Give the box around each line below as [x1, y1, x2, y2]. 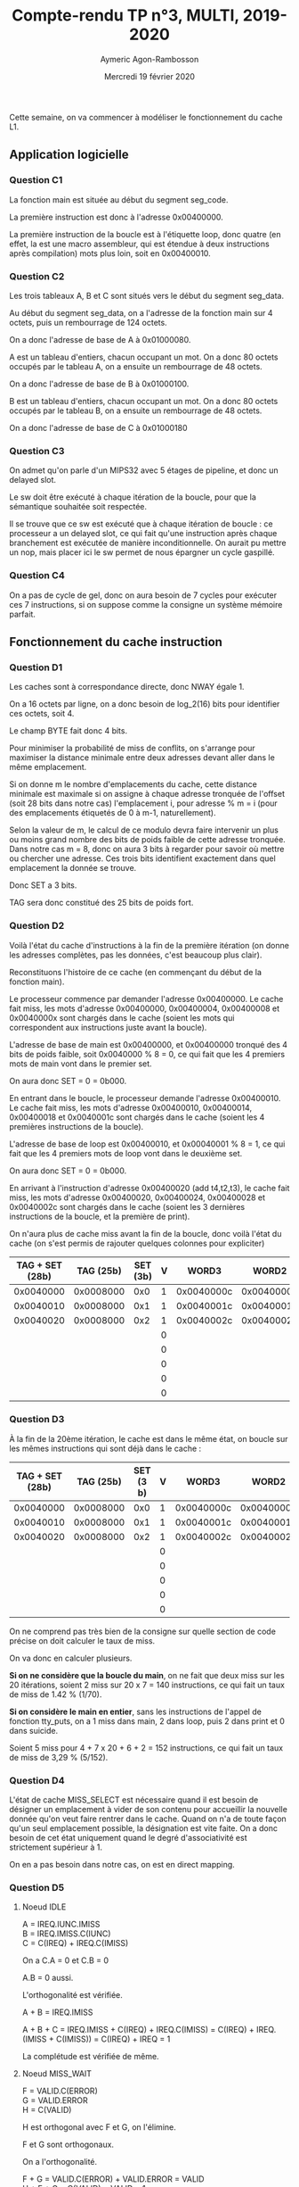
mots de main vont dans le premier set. [9, 1058, 153, 1069]
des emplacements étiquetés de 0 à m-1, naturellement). [9, 808, 216, 818]
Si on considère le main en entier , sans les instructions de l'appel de [9, 1706, 263, 1717]
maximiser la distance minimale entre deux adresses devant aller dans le [9, 752, 276, 763]
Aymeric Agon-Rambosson [100, 54, 199, 64]
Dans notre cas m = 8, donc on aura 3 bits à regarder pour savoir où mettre [9, 844, 285, 855]
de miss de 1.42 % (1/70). [9, 1688, 102, 1700]
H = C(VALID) [21, 2105, 72, 2116]
